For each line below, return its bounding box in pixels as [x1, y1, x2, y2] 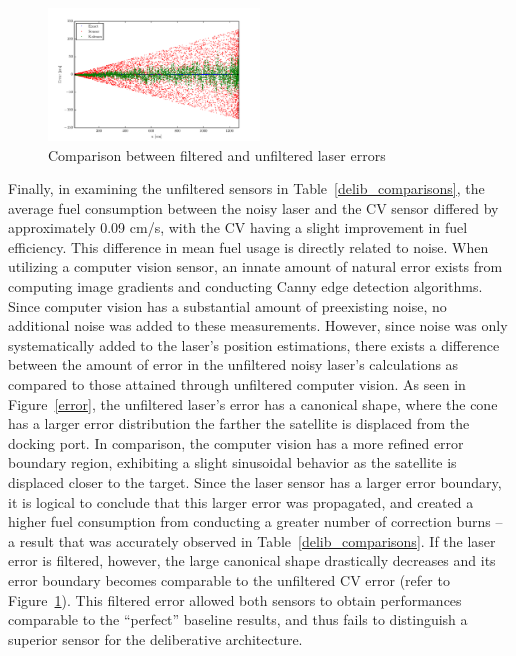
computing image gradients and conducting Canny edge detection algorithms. [8, 276, 483, 297]
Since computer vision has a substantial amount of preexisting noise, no [8, 295, 447, 316]
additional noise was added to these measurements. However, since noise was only [8, 315, 508, 336]
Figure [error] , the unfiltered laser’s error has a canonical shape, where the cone [8, 393, 498, 414]
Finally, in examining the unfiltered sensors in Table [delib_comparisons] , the [8, 178, 485, 199]
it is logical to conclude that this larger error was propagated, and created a [8, 491, 474, 512]
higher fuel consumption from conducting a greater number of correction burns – [8, 511, 503, 532]
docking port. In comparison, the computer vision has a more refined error [8, 432, 464, 453]
